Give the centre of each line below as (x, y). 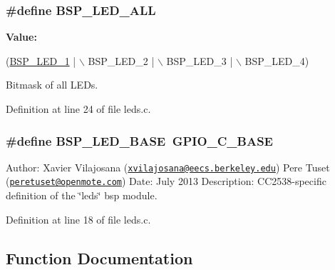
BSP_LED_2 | (121, 60)
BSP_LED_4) (277, 60)
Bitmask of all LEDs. (52, 85)
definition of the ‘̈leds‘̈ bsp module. (82, 195)
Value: (21, 37)
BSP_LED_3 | (200, 60)
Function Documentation (99, 257)
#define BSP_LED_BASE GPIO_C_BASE (139, 140)
